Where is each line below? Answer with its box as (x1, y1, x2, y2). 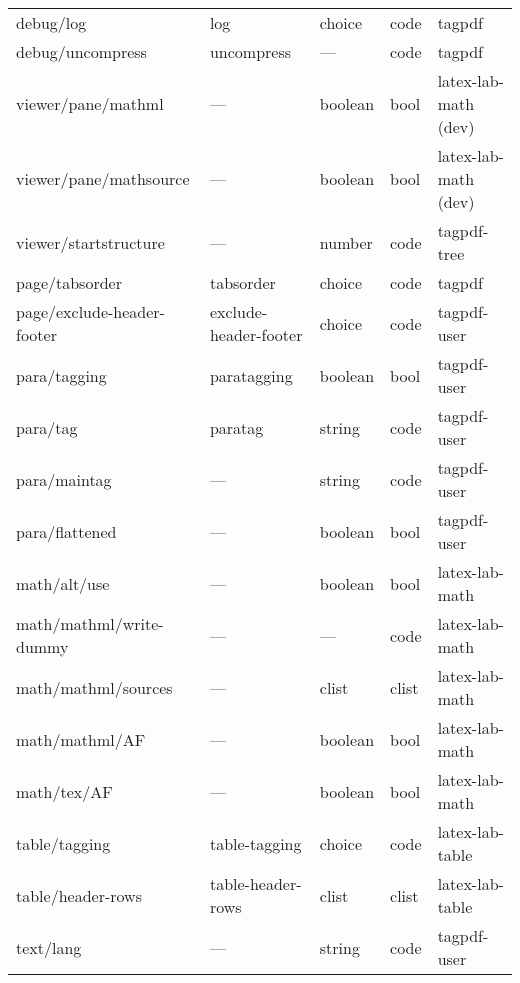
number (319, 230, 373, 254)
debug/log (16, 11, 87, 34)
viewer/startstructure (16, 230, 165, 254)
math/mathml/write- (16, 612, 164, 635)
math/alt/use (16, 571, 110, 595)
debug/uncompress (16, 40, 147, 63)
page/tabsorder (16, 271, 122, 294)
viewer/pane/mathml (16, 92, 164, 115)
